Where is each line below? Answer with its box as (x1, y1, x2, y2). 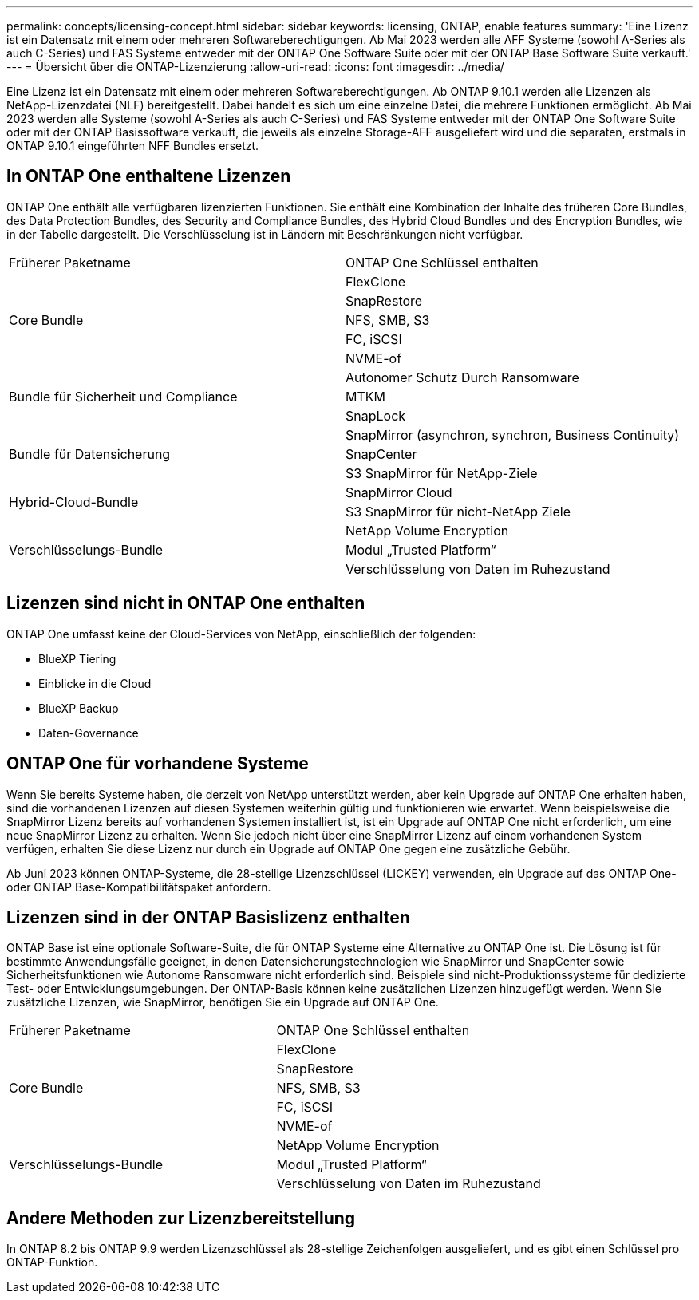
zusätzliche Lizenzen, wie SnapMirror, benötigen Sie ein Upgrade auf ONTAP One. (6, 995, 439, 1010)
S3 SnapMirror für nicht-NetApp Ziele (346, 503, 571, 520)
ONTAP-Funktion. (6, 1255, 98, 1270)
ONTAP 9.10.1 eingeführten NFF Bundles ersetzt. (6, 139, 259, 152)
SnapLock (346, 407, 406, 424)
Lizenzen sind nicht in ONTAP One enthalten (6, 593, 365, 614)
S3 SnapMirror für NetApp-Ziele (346, 464, 538, 481)
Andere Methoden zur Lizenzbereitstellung (6, 1207, 356, 1228)
